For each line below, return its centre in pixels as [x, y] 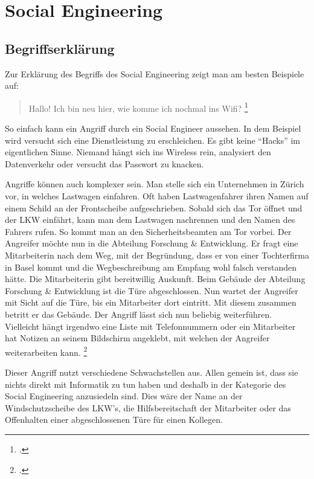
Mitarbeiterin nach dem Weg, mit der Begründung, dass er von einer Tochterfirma [157, 255]
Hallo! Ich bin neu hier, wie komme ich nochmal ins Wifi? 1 [138, 107]
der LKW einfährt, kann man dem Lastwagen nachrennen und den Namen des [150, 220]
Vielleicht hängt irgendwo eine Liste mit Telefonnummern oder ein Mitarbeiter [150, 326]
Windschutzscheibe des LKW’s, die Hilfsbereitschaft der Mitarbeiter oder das [148, 407]
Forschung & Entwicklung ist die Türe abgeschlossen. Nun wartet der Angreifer [152, 290]
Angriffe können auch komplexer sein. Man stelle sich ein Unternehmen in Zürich [155, 184]
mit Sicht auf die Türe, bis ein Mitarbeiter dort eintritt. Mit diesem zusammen [151, 302]
